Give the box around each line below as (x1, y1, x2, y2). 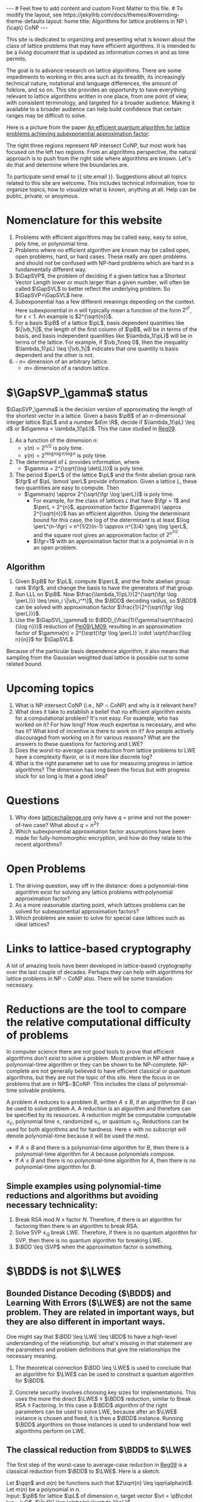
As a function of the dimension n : (15, 437, 98, 444)
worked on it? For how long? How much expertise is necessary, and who (15, 721, 196, 728)
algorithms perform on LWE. (15, 1427, 86, 1435)
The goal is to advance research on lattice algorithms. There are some (6, 67, 182, 74)
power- (173, 814, 192, 821)
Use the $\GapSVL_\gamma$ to (15, 617, 94, 624)
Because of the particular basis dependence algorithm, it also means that (6, 648, 190, 655)
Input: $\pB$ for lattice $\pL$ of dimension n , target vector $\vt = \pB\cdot (6, 1492, 193, 1499)
